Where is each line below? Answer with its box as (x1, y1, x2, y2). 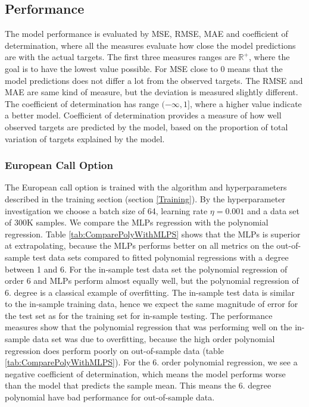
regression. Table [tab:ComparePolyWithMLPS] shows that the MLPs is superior (5, 227, 301, 240)
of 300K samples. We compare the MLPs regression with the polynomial (5, 216, 269, 228)
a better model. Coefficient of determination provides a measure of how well (5, 109, 282, 121)
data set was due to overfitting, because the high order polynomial (32, 333, 275, 345)
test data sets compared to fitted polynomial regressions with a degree (32, 251, 289, 263)
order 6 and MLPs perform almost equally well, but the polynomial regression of (5, 274, 299, 287)
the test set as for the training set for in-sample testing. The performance (5, 309, 273, 321)
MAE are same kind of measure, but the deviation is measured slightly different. (5, 86, 298, 98)
